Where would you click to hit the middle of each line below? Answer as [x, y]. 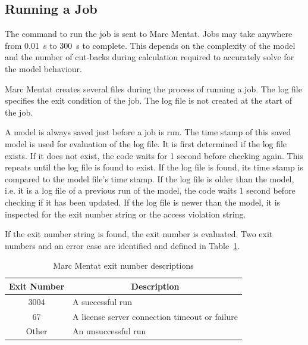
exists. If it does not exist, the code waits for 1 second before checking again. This [154, 155]
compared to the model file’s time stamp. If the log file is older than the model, [150, 178]
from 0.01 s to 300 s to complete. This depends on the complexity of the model [150, 45]
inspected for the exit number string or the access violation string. [125, 214]
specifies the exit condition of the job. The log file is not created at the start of [148, 100]
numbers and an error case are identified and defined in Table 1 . [122, 245]
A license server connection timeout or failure [155, 316]
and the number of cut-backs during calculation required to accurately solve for [150, 57]
